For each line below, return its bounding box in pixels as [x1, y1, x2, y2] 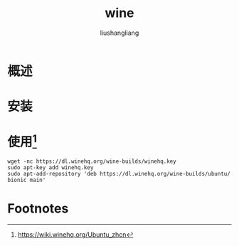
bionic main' [7, 176, 46, 184]
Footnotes [7, 200, 69, 216]
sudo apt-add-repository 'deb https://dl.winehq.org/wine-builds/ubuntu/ [7, 171, 231, 178]
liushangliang [100, 28, 139, 37]
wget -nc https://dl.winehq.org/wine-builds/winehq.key [7, 158, 176, 165]
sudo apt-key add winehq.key [7, 164, 94, 171]
